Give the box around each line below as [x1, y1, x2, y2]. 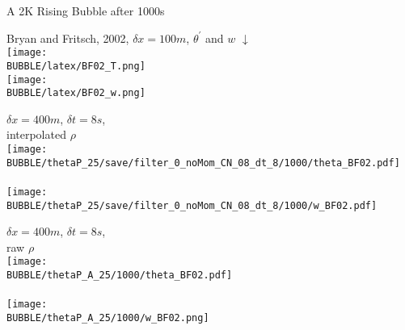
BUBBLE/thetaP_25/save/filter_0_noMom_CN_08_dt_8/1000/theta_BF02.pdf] [6, 157, 400, 169]
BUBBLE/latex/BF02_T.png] [6, 60, 146, 72]
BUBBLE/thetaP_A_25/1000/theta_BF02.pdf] [6, 269, 233, 282]
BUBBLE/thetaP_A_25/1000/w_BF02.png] [6, 311, 209, 324]
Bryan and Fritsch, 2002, [6, 29, 129, 46]
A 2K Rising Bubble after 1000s [6, 2, 165, 19]
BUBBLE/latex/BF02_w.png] [6, 87, 146, 99]
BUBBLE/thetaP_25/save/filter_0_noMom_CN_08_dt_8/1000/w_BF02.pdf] [6, 199, 378, 211]
